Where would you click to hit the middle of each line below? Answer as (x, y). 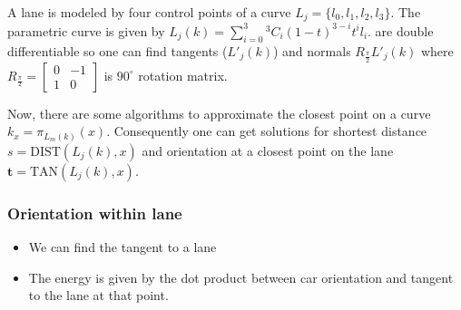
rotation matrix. (183, 75)
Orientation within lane (95, 213)
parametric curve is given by (86, 30)
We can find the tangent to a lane (123, 246)
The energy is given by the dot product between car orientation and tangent (241, 277)
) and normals (312, 50)
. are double (401, 30)
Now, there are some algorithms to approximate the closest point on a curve (219, 113)
